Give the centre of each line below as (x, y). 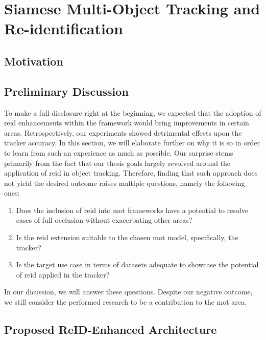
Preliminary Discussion (66, 91)
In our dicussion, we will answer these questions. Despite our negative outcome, (128, 292)
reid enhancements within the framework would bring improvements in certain (127, 123)
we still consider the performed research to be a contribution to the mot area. (125, 302)
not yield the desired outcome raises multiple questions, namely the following (125, 183)
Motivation (34, 61)
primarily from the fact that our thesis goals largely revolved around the (117, 163)
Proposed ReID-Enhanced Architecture (111, 330)
